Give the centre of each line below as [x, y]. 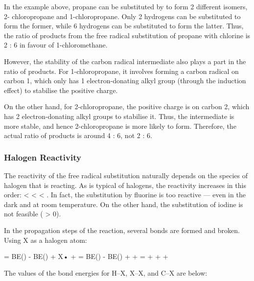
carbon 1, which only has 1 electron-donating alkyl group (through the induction [125, 81]
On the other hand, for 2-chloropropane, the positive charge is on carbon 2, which [127, 106]
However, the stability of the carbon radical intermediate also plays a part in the [125, 61]
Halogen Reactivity [43, 157]
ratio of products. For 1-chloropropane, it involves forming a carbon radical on [121, 71]
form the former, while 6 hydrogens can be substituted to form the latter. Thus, [124, 26]
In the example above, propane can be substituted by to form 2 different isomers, [126, 6]
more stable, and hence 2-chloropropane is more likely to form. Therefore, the [120, 126]
